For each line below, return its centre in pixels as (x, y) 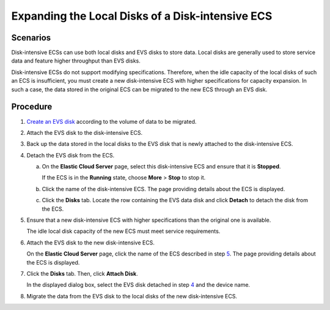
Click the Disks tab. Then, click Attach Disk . (82, 274)
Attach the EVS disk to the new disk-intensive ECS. (91, 243)
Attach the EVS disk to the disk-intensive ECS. (85, 132)
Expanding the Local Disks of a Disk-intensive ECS (142, 16)
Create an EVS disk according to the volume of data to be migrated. (112, 121)
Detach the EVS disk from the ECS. (71, 155)
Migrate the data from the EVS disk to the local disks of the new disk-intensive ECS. (132, 296)
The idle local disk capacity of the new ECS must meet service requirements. (123, 231)
